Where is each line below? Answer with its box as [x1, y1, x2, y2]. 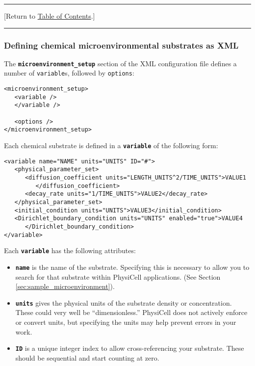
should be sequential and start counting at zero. [15, 352, 159, 363]
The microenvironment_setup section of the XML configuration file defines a [4, 58, 237, 68]
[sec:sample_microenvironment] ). [15, 281, 115, 291]
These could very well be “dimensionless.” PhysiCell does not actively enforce [15, 307, 248, 317]
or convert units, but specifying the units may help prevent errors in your [15, 317, 236, 327]
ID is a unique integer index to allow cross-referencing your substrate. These [15, 343, 244, 353]
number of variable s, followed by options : [4, 68, 134, 78]
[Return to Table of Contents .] [4, 11, 95, 21]
